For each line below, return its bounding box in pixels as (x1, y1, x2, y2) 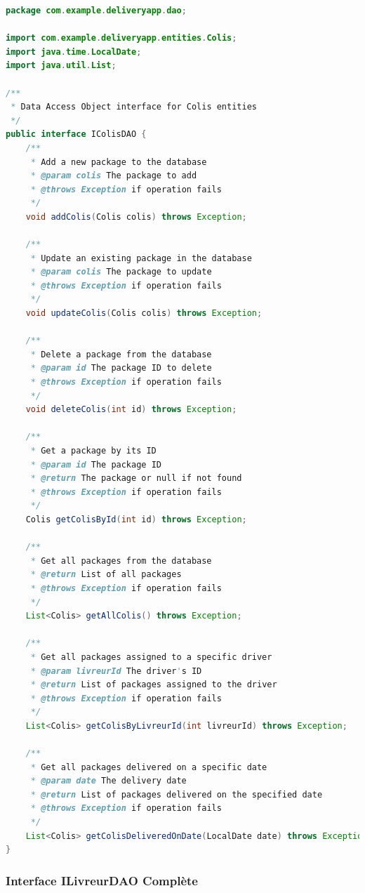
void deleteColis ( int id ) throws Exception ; (25, 404, 237, 415)
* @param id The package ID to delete (30, 363, 212, 373)
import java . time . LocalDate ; (6, 46, 142, 57)
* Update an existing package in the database (30, 253, 252, 263)
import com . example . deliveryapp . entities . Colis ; (6, 33, 237, 44)
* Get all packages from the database (30, 555, 212, 566)
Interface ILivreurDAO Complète (6, 871, 198, 889)
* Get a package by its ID (30, 446, 157, 456)
